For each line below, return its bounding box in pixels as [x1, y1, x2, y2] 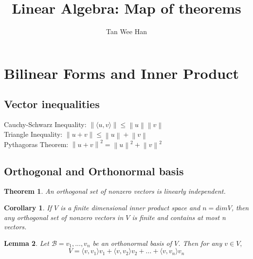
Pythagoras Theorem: [4, 139, 69, 149]
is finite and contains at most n [132, 212, 226, 222]
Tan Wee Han [106, 26, 147, 37]
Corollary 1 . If [4, 202, 52, 212]
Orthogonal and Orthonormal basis [4, 163, 184, 178]
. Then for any [178, 238, 222, 248]
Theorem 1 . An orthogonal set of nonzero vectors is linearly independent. [4, 186, 226, 196]
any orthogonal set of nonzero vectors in [4, 212, 124, 222]
